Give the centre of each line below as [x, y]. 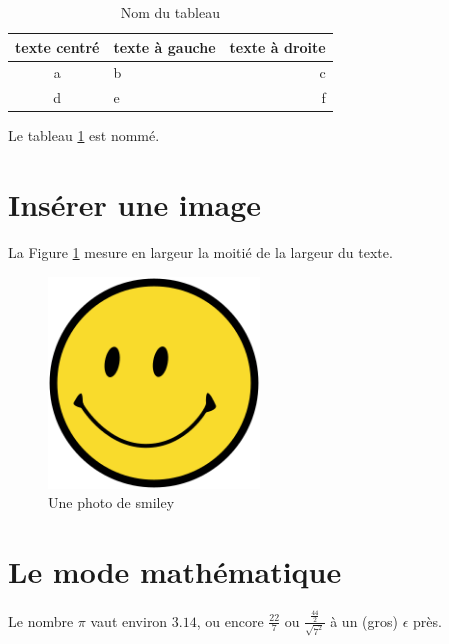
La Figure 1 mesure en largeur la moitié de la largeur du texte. [200, 252]
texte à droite [277, 46]
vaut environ [129, 620]
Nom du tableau [170, 12]
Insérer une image [135, 204]
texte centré [57, 46]
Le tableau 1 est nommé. [84, 135]
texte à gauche [164, 46]
